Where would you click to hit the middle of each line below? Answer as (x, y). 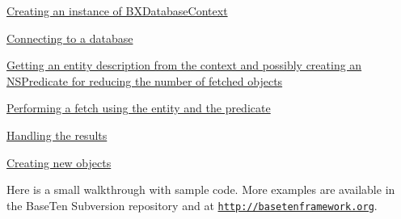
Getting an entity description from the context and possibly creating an (184, 65)
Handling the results (57, 135)
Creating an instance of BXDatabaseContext (117, 11)
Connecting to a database (70, 38)
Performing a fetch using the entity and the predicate (139, 108)
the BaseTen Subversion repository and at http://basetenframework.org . (192, 205)
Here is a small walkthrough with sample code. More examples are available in (201, 190)
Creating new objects (59, 162)
